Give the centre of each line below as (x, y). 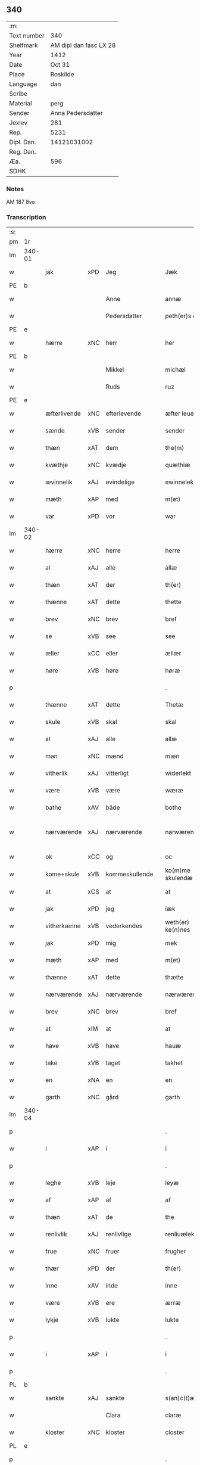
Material (21, 103)
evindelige (120, 482)
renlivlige (118, 1234)
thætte (174, 978)
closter (175, 1432)
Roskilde (62, 74)
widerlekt (178, 773)
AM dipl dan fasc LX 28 (83, 45)
